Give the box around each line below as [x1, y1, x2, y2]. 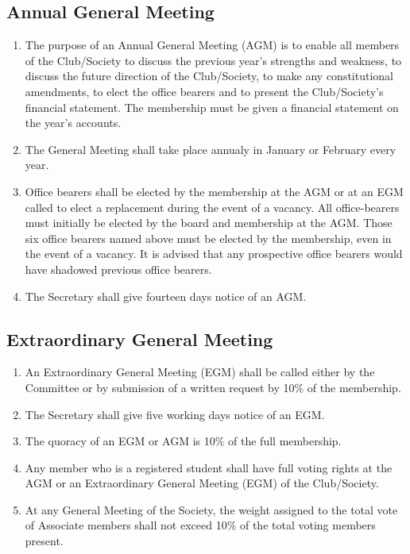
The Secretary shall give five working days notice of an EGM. [25, 406, 325, 422]
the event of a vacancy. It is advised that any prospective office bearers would [25, 245, 403, 262]
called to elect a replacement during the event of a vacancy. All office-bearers [25, 198, 400, 215]
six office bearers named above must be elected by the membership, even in [25, 229, 392, 246]
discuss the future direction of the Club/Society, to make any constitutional [25, 67, 393, 84]
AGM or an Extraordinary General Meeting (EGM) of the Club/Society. [25, 475, 379, 491]
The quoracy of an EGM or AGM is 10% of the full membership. [25, 433, 342, 449]
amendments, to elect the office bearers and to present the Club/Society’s [25, 83, 384, 99]
